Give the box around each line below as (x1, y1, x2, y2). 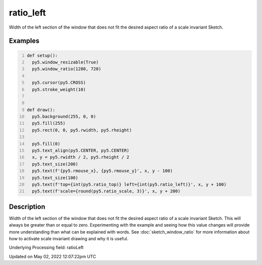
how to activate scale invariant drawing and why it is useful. (9, 236, 129, 242)
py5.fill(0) (32, 141, 61, 147)
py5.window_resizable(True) (32, 59, 99, 65)
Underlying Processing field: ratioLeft (9, 245, 84, 250)
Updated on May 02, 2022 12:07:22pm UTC (9, 253, 97, 259)
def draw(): (27, 107, 55, 113)
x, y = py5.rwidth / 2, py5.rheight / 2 (32, 154, 130, 160)
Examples (9, 37, 40, 45)
